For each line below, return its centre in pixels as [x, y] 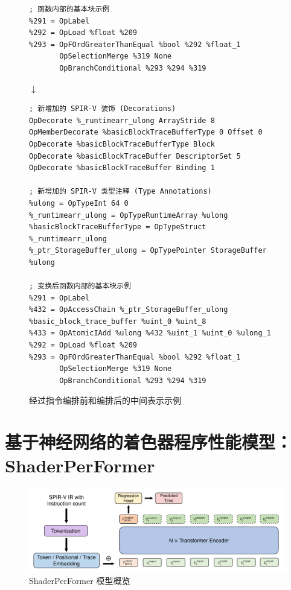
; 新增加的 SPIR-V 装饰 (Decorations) [103, 109]
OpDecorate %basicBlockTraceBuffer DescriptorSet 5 [135, 156]
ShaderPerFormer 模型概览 [80, 580]
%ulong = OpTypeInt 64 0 [79, 203]
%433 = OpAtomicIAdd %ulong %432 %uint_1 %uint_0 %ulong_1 [150, 333]
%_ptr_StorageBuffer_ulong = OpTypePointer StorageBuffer [148, 251]
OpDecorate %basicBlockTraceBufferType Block [122, 144]
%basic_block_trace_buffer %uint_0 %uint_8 [118, 321]
